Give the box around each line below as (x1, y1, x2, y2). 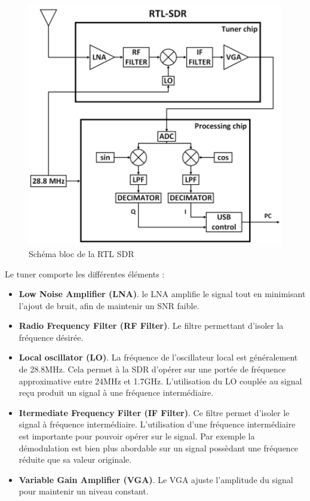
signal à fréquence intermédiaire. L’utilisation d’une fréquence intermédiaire (19, 418, 296, 430)
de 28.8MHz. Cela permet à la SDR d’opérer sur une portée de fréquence (19, 363, 286, 375)
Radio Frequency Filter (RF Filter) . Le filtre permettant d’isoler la (19, 319, 284, 332)
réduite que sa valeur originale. (19, 453, 132, 466)
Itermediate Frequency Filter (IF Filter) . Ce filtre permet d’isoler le (19, 406, 290, 418)
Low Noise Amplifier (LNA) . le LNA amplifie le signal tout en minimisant (19, 288, 306, 300)
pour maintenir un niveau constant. (19, 485, 149, 497)
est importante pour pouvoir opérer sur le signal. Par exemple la (19, 430, 255, 442)
